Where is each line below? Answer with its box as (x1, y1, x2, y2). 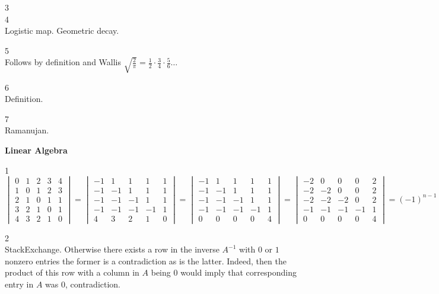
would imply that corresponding (180, 266, 297, 279)
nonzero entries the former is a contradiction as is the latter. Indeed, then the (5, 254, 287, 267)
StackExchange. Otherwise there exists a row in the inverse (5, 243, 220, 255)
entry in (5, 277, 34, 290)
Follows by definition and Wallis (5, 56, 121, 68)
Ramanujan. (5, 124, 49, 136)
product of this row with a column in (5, 266, 139, 279)
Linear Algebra (5, 144, 68, 156)
